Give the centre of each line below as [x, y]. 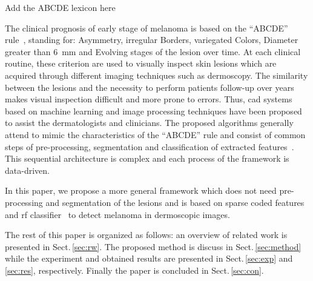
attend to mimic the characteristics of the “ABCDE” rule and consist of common [155, 134]
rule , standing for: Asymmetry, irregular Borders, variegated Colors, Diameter [152, 40]
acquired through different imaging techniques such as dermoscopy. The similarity [156, 75]
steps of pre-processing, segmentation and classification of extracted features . [150, 146]
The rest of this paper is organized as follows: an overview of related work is [146, 235]
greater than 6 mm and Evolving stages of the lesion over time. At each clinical [153, 51]
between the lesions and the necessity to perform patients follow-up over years [150, 87]
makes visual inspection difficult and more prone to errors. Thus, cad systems [149, 99]
